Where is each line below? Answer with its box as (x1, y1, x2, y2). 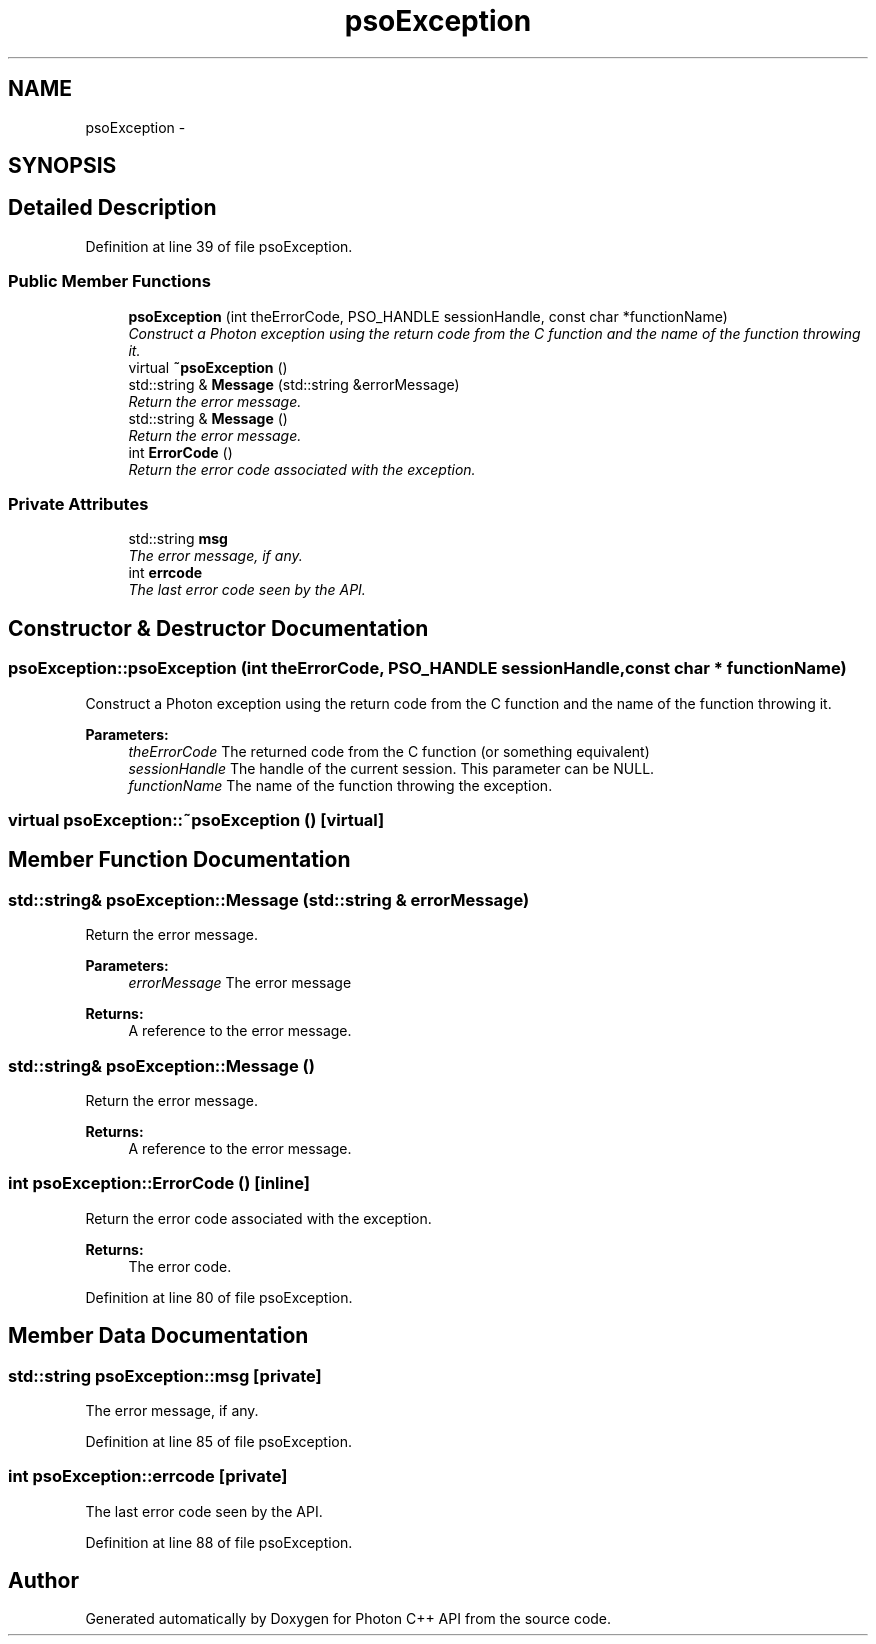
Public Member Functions (8, 271, 211, 292)
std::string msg (128, 530, 228, 548)
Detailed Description (8, 195, 217, 221)
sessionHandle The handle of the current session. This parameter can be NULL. (128, 759, 655, 777)
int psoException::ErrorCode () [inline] (8, 1173, 310, 1194)
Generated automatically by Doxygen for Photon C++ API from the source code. (85, 1610, 612, 1628)
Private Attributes (8, 493, 149, 514)
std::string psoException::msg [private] (8, 1365, 322, 1386)
